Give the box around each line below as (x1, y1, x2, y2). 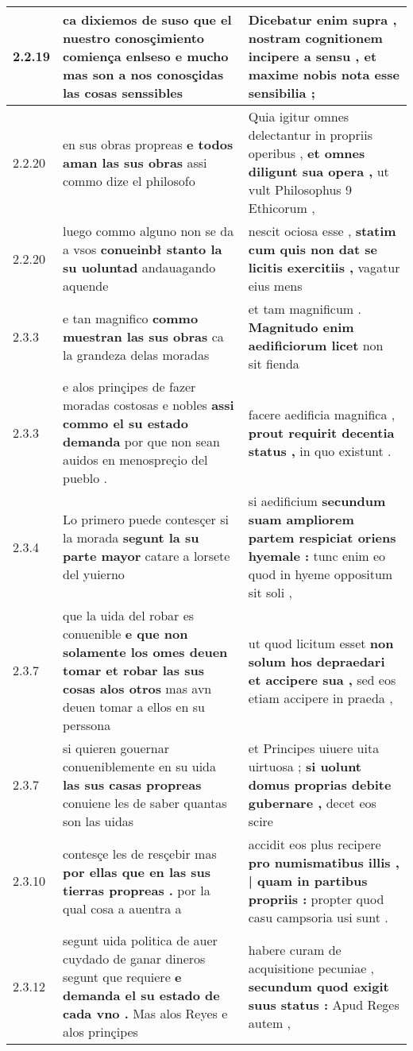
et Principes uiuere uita (248, 739, 380, 757)
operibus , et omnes (248, 144, 365, 162)
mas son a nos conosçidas (63, 65, 224, 83)
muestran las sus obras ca (63, 327, 224, 346)
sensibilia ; (248, 83, 315, 102)
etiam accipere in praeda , (248, 688, 393, 707)
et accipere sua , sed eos (248, 670, 396, 689)
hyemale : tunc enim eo (248, 547, 386, 565)
